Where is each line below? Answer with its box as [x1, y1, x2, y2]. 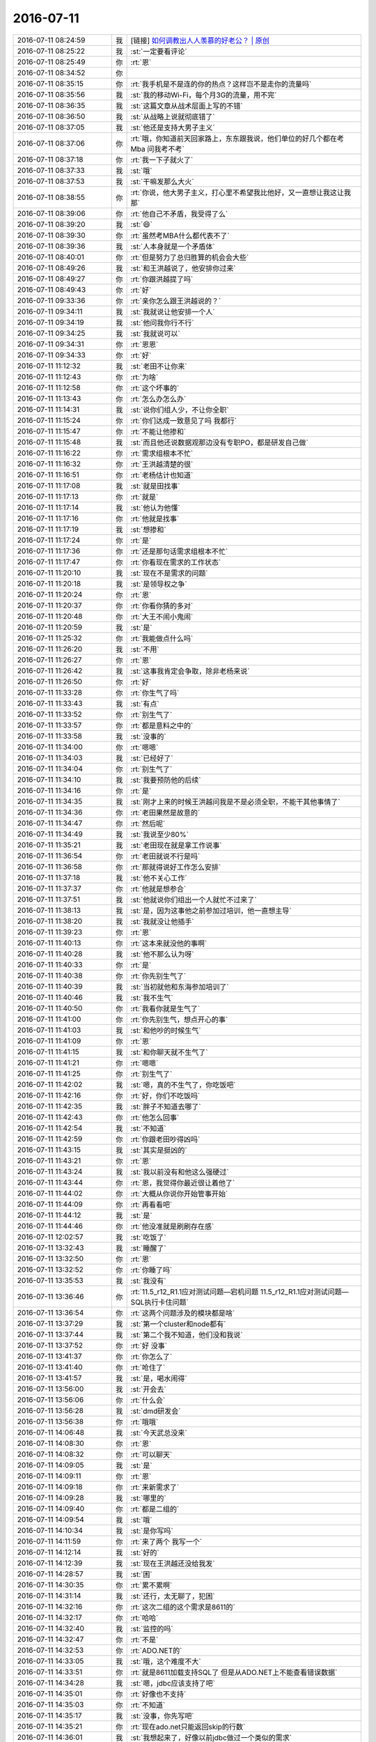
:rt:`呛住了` [130, 1362, 166, 1372]
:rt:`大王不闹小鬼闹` [130, 612, 194, 622]
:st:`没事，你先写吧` [130, 1711, 194, 1720]
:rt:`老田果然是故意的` [130, 808, 201, 817]
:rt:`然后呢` [130, 819, 166, 828]
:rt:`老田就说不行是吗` [130, 851, 201, 861]
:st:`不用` [130, 645, 159, 654]
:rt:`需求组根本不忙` [130, 448, 194, 458]
